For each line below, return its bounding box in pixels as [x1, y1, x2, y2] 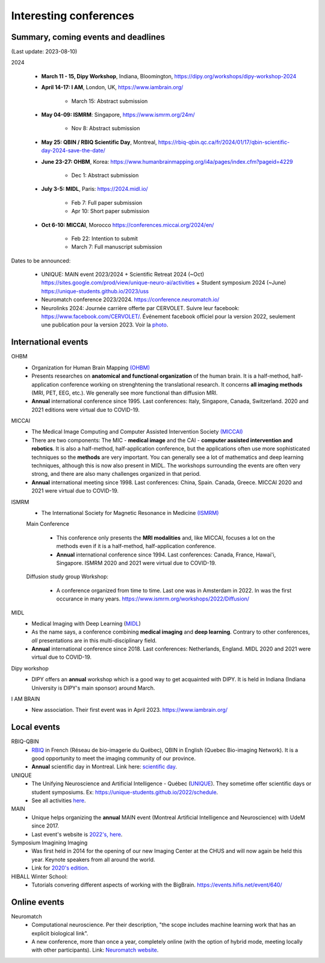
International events [11, 337, 88, 347]
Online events [11, 897, 64, 907]
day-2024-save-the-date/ [41, 147, 105, 154]
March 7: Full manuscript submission [71, 243, 162, 251]
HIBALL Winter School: [11, 873, 68, 880]
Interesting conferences [11, 9, 135, 22]
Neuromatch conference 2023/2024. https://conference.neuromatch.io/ [41, 296, 220, 304]
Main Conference [26, 520, 69, 528]
